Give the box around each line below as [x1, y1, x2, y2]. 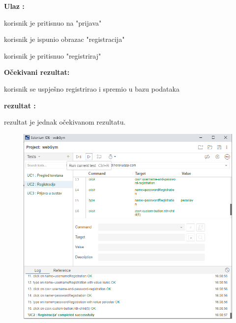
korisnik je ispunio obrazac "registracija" [4, 34, 125, 44]
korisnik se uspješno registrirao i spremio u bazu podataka [4, 83, 179, 94]
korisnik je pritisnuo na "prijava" [4, 17, 102, 28]
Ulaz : [4, 1, 25, 11]
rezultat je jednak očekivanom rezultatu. [4, 117, 126, 127]
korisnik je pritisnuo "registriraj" [4, 50, 101, 61]
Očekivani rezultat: [4, 67, 70, 77]
